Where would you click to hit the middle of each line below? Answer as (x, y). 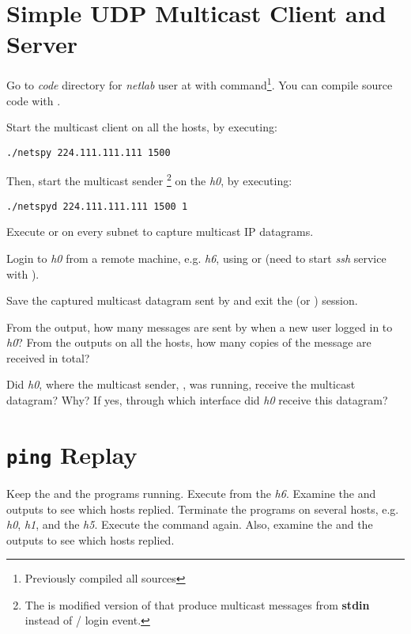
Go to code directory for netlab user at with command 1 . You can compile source (200, 84)
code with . (34, 100)
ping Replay (72, 454)
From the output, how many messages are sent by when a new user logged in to (200, 326)
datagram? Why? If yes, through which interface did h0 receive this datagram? (197, 400)
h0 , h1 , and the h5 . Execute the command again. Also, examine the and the (190, 524)
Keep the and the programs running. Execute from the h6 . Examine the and (191, 493)
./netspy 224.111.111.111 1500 (89, 152)
